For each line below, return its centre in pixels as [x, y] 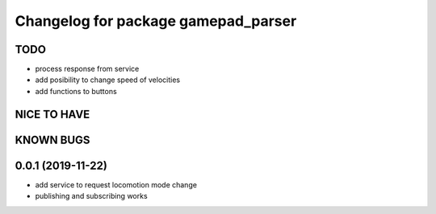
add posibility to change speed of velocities [108, 80]
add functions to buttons [76, 91]
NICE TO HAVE [52, 114]
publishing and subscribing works [92, 196]
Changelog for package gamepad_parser [156, 21]
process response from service [87, 69]
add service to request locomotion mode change [116, 184]
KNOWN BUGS [52, 140]
